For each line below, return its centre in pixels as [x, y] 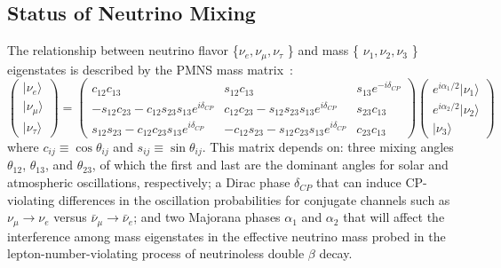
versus [70, 217]
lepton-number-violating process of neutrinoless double [156, 253]
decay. [336, 253]
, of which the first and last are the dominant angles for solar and [270, 165]
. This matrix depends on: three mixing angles [328, 146]
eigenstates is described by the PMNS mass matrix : [150, 69]
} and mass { [323, 50]
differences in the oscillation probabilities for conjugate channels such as [254, 199]
